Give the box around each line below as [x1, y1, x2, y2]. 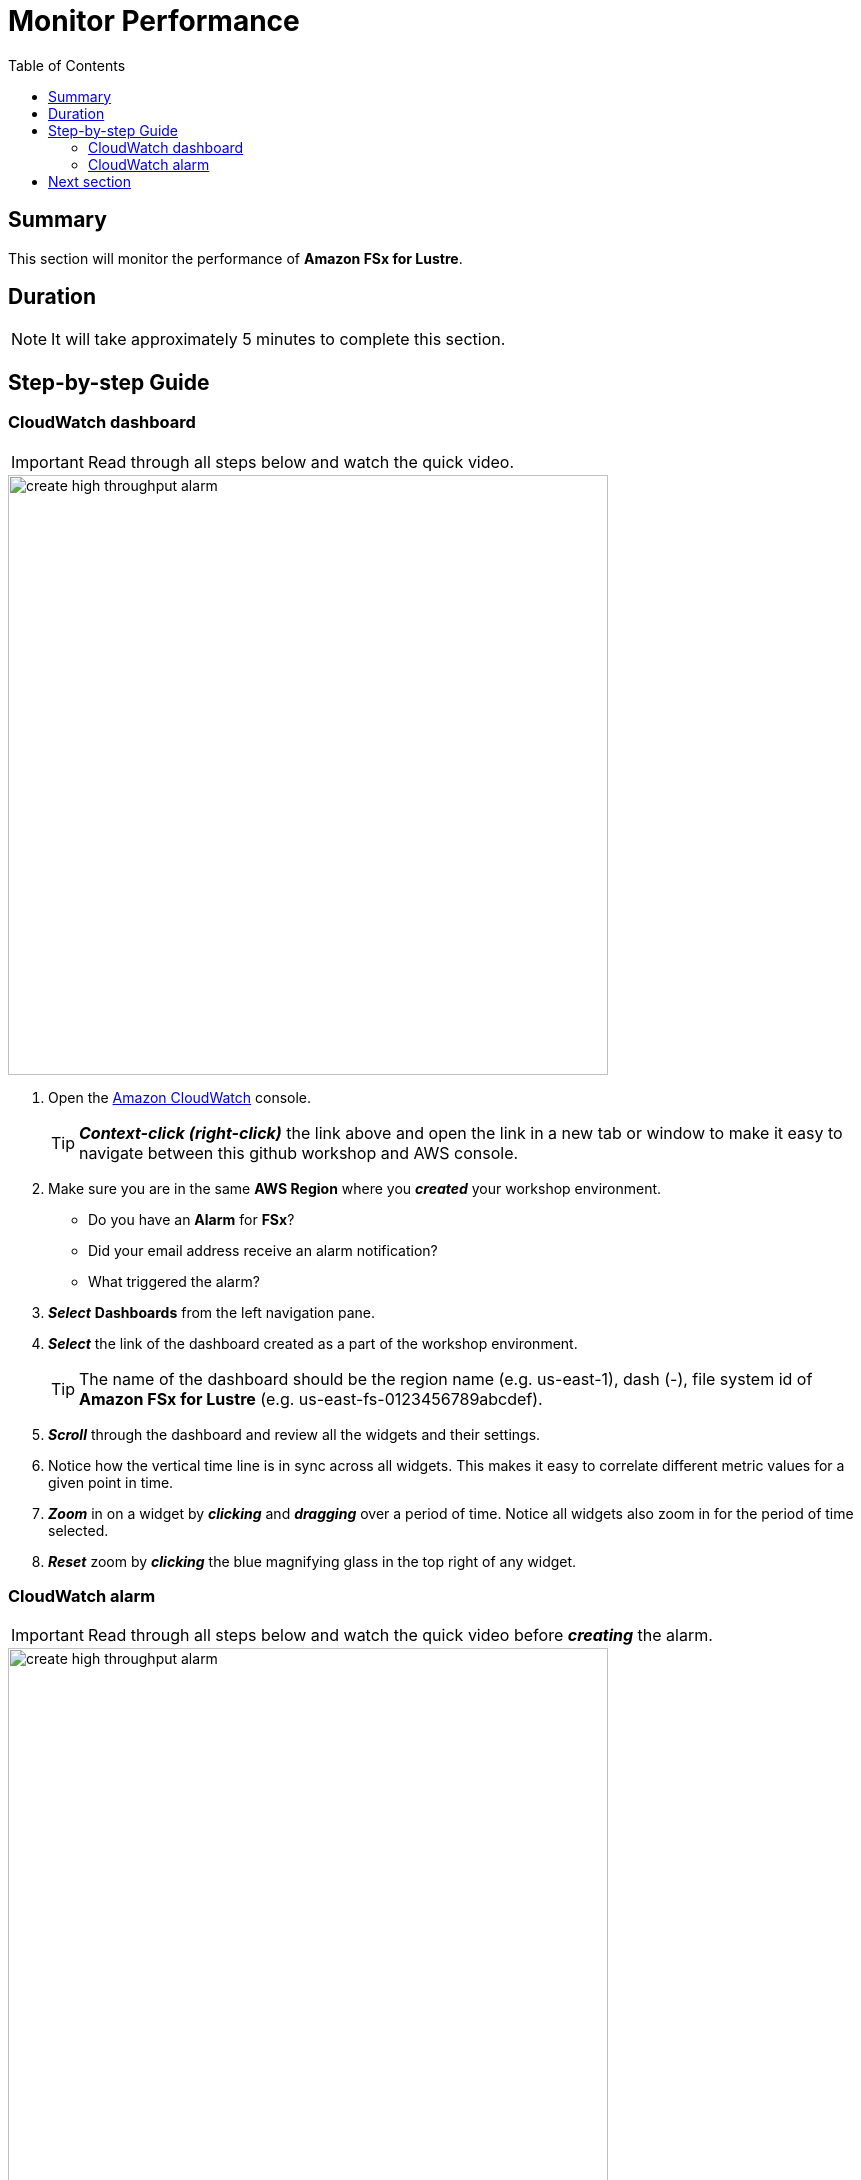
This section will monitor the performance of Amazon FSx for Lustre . [8, 249, 463, 267]
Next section [48, 172, 132, 190]
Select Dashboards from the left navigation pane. [48, 1303, 376, 1321]
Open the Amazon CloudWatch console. [48, 1088, 312, 1106]
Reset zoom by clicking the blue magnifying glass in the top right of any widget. [48, 1552, 577, 1570]
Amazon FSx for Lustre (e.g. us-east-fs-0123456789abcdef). [79, 1388, 543, 1409]
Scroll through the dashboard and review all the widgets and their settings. [48, 1425, 541, 1443]
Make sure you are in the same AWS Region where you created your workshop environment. [48, 1179, 662, 1197]
